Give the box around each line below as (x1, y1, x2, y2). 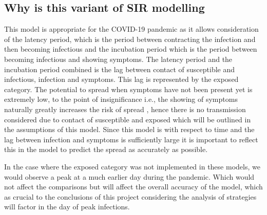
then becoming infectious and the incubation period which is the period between (4, 44, 257, 54)
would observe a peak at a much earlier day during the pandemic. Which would (4, 171, 255, 182)
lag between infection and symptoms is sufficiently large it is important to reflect (4, 134, 258, 144)
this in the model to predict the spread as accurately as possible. (4, 144, 208, 155)
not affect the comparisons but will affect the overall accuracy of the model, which (4, 181, 263, 192)
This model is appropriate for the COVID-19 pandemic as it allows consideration (4, 24, 259, 34)
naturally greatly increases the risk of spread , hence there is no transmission (4, 103, 246, 114)
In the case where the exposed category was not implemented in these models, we (4, 161, 260, 171)
